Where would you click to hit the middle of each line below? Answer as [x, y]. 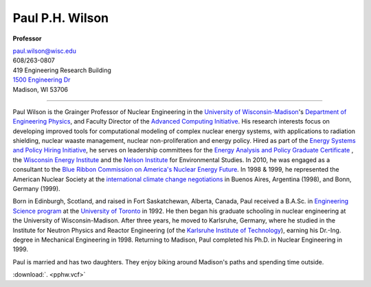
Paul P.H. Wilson [61, 18]
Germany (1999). [37, 189]
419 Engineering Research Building [62, 70]
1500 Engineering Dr [42, 80]
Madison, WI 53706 [41, 89]
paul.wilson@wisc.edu [45, 51]
